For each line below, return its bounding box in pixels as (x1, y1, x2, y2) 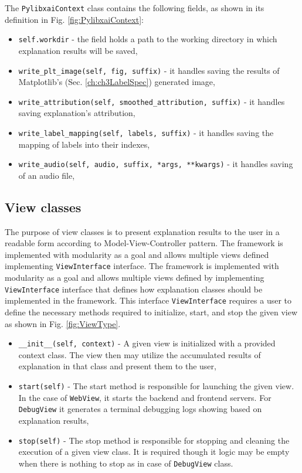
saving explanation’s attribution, (18, 107, 135, 119)
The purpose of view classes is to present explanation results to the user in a (5, 225, 280, 237)
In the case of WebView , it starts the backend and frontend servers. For (18, 391, 272, 403)
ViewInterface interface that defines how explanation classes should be (5, 283, 263, 295)
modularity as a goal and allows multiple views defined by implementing (5, 271, 264, 284)
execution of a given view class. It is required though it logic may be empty (18, 445, 290, 458)
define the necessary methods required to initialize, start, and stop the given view (5, 306, 298, 318)
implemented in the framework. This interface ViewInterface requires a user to (5, 294, 292, 307)
